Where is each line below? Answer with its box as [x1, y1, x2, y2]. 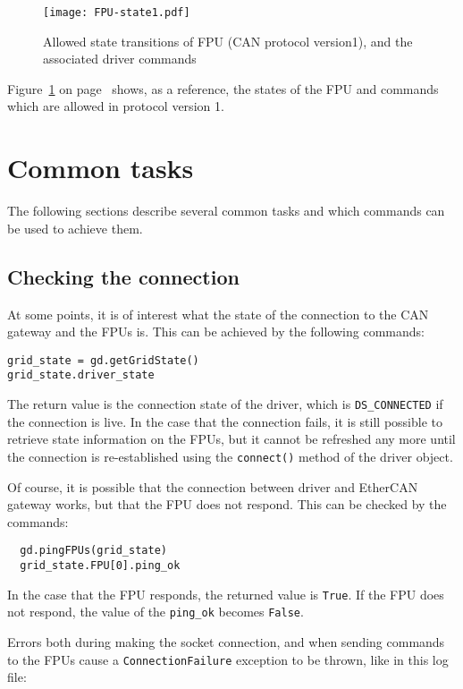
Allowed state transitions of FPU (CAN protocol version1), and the [43, 31, 413, 50]
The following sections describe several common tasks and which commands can [7, 201, 445, 220]
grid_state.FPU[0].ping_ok [20, 558, 181, 572]
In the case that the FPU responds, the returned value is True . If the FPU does [7, 584, 444, 603]
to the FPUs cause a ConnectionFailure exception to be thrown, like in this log [7, 650, 449, 668]
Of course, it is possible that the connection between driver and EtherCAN [7, 477, 418, 496]
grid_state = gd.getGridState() [7, 353, 199, 367]
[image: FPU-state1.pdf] [43, 6, 190, 19]
